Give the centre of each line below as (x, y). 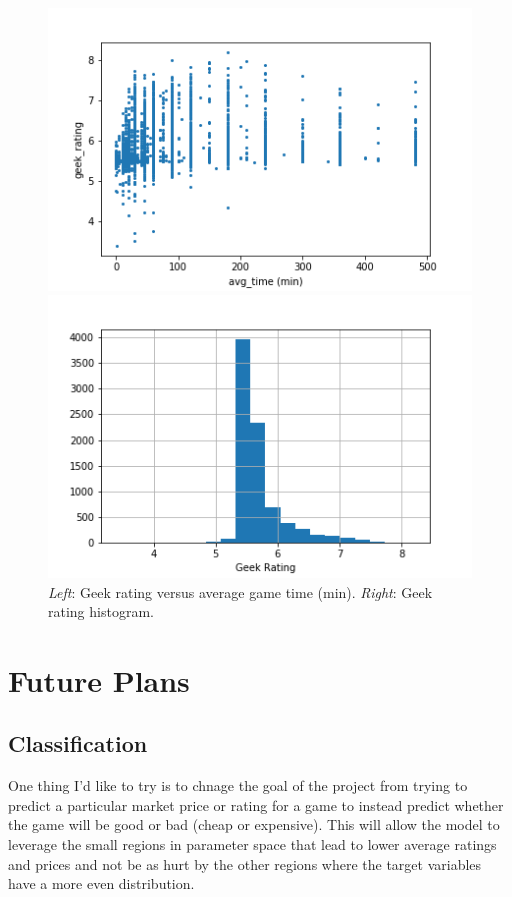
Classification (78, 743)
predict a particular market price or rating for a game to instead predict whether (256, 804)
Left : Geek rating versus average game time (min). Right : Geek (240, 591)
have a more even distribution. (101, 883)
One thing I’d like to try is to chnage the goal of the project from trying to (238, 785)
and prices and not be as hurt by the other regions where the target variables (245, 863)
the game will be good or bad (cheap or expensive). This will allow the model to (254, 824)
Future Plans (99, 679)
